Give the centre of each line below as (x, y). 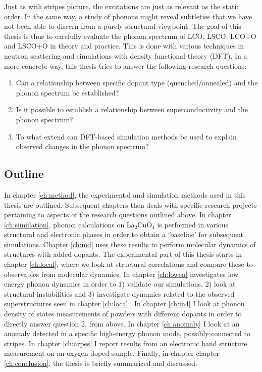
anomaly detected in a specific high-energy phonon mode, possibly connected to (127, 333)
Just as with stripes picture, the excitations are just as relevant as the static (122, 6)
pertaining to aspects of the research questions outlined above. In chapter (118, 215)
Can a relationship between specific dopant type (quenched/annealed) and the (137, 83)
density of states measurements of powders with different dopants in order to (123, 314)
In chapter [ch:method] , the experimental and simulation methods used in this (125, 194)
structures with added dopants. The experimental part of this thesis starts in (123, 254)
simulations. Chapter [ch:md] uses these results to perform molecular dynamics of (130, 244)
